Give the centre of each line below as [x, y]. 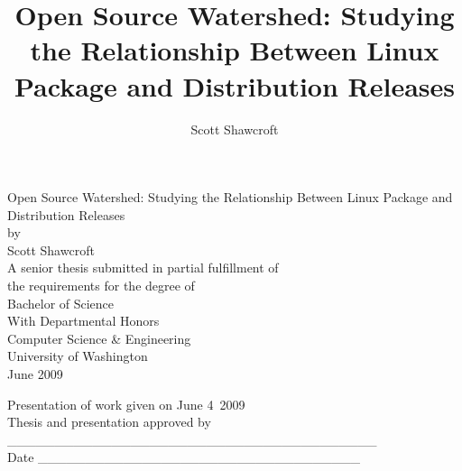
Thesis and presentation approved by [109, 422]
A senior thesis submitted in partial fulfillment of [143, 268]
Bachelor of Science [61, 303]
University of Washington [78, 356]
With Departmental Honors [83, 321]
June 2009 [35, 374]
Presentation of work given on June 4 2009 [126, 404]
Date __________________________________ [184, 457]
